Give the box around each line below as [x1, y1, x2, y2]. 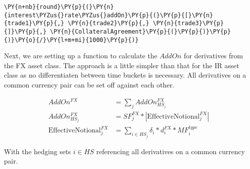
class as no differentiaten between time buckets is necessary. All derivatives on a [4, 70, 247, 80]
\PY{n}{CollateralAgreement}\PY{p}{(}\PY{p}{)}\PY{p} [50, 28, 231, 35]
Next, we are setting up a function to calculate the [4, 50, 157, 61]
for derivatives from [184, 50, 243, 61]
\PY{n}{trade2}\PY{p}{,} [67, 20, 150, 27]
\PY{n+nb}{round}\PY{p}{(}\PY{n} [4, 3, 114, 10]
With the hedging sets [4, 146, 71, 156]
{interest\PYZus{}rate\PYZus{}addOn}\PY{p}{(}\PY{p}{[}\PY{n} [4, 11, 213, 19]
